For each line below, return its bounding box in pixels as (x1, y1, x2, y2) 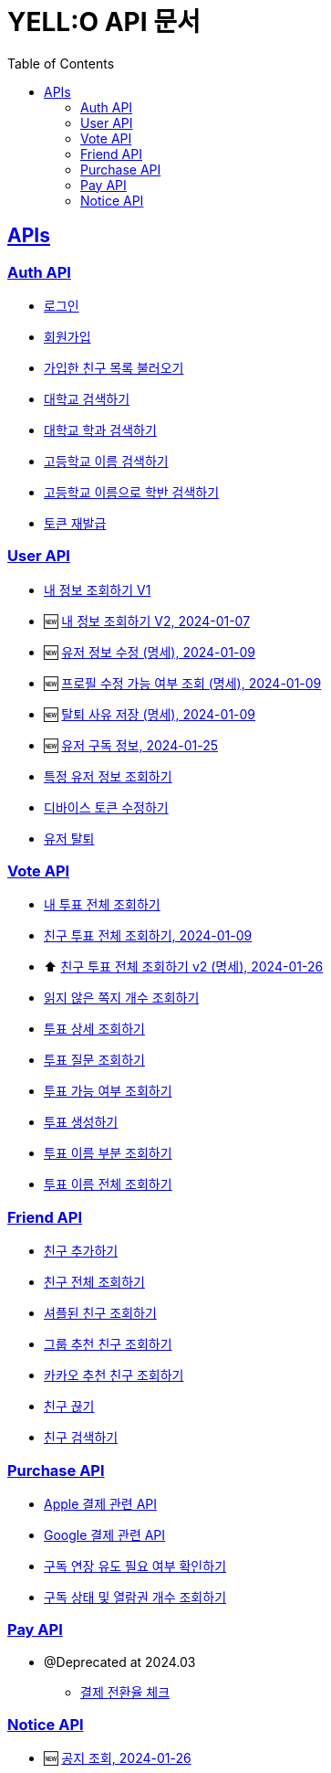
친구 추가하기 (44, 1243, 119, 1259)
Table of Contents (7, 55, 115, 71)
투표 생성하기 (44, 1114, 119, 1131)
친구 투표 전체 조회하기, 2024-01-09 (44, 928, 253, 944)
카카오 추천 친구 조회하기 (44, 1367, 184, 1384)
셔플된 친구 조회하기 (44, 1305, 157, 1322)
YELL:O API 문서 (7, 6, 201, 37)
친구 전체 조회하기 (44, 1274, 145, 1290)
